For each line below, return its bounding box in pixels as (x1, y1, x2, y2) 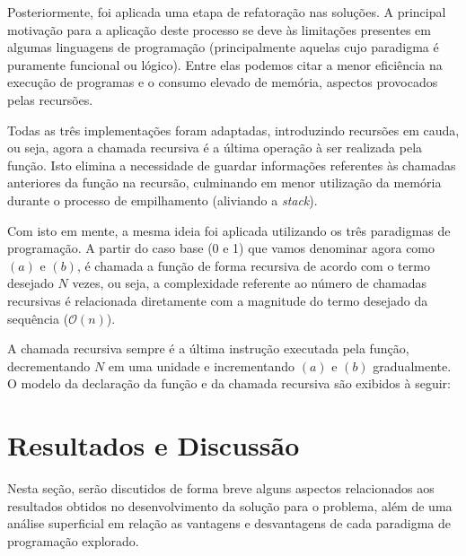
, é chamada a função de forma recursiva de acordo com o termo (76, 256, 430, 274)
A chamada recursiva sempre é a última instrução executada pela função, (7, 339, 409, 358)
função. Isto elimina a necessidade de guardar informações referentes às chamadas (7, 155, 456, 174)
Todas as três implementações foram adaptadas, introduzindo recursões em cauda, (7, 120, 460, 139)
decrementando (7, 356, 91, 375)
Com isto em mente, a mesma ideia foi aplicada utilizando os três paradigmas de (7, 221, 451, 239)
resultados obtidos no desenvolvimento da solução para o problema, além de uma (7, 496, 453, 515)
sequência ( (7, 308, 69, 327)
